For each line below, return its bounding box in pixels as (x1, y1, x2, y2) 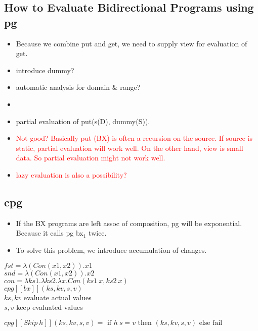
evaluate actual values (23, 292, 92, 302)
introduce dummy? (16, 65, 74, 75)
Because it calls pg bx (16, 228, 83, 238)
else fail (199, 319, 223, 326)
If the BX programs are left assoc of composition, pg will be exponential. (16, 217, 242, 228)
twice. (89, 228, 107, 238)
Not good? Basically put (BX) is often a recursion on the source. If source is (16, 133, 253, 143)
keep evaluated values (16, 302, 83, 312)
